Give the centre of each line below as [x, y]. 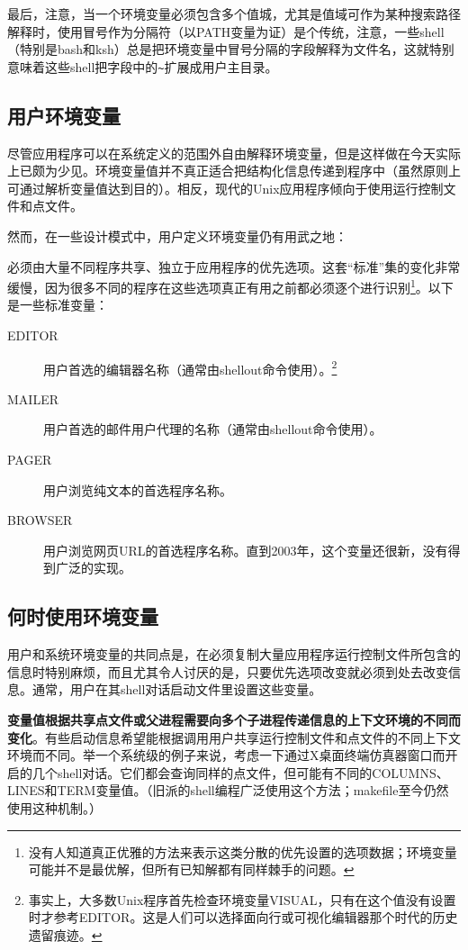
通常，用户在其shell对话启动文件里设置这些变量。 [177, 689]
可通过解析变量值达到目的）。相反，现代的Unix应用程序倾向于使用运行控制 [225, 188]
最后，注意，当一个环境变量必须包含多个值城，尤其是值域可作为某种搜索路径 [234, 14]
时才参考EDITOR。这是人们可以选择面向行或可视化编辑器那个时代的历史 [243, 917]
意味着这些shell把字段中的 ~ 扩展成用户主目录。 [143, 66]
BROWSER [40, 520]
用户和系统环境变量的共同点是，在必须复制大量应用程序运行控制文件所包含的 [234, 654]
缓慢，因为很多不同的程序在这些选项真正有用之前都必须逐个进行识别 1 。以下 [230, 286]
